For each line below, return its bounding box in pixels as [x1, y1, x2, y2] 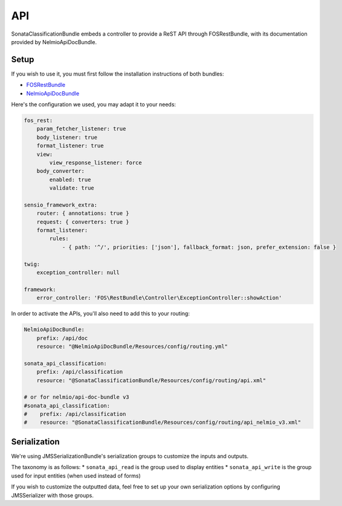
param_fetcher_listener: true [36, 126, 126, 132]
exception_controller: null [36, 269, 120, 276]
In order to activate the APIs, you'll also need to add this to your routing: [11, 310, 190, 317]
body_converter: [36, 168, 85, 175]
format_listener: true [36, 143, 104, 149]
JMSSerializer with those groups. [11, 492, 94, 499]
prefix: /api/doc [36, 335, 88, 341]
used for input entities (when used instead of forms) [11, 472, 141, 479]
